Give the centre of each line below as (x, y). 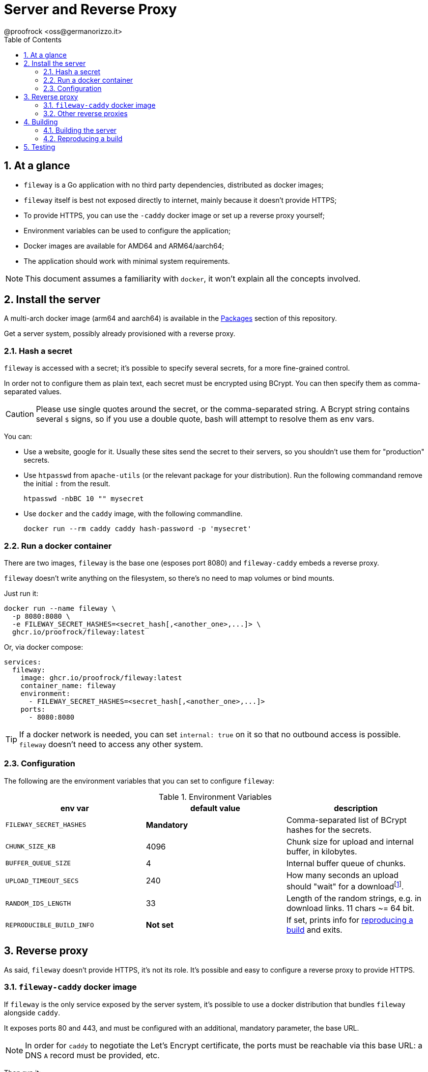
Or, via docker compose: (44, 647)
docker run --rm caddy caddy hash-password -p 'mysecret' (138, 529)
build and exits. (314, 930)
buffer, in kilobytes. (322, 851)
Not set (159, 925)
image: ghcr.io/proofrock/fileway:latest (101, 678)
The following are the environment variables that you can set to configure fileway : (139, 781)
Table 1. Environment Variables (215, 797)
